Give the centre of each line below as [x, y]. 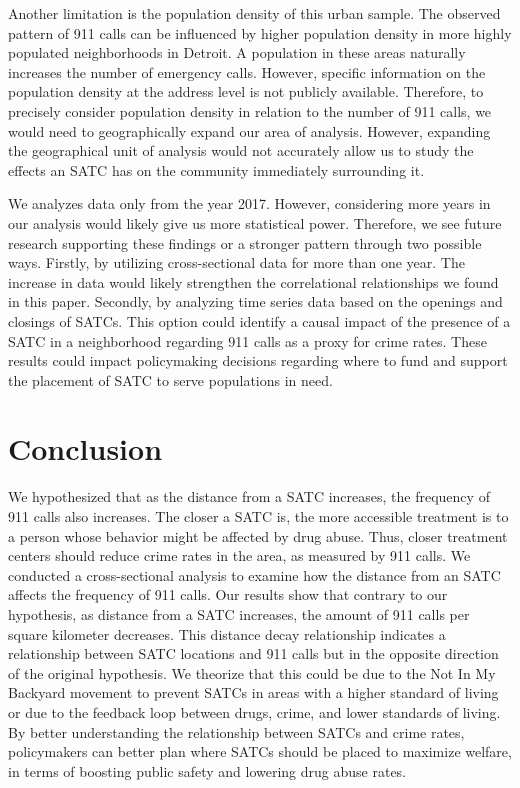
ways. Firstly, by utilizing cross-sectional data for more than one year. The [236, 262]
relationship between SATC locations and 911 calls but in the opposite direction [253, 653]
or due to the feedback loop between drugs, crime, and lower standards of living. [254, 711]
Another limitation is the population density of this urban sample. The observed [254, 13]
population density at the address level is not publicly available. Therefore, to [246, 91]
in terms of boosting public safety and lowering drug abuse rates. [207, 770]
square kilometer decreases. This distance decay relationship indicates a [227, 633]
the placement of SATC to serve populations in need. [170, 379]
